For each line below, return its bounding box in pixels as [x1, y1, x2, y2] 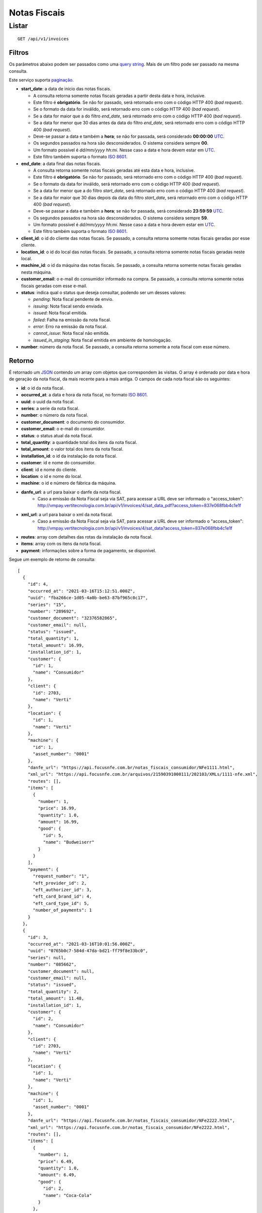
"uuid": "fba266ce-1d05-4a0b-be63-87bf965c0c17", [27, 595, 148, 601]
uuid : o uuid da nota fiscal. [21, 398, 75, 405]
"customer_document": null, [27, 968, 95, 974]
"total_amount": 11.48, [27, 996, 84, 1001]
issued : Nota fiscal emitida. [33, 310, 87, 316]
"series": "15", [27, 602, 66, 607]
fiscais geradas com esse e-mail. [21, 283, 87, 289]
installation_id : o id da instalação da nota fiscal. [21, 453, 117, 459]
